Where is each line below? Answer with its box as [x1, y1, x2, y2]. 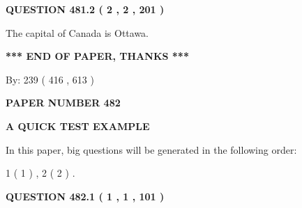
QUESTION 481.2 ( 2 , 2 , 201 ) [6, 2, 165, 16]
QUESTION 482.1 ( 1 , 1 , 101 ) [6, 189, 165, 203]
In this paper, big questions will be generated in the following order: [6, 142, 297, 157]
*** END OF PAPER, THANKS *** [6, 49, 189, 63]
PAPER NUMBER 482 [6, 95, 121, 110]
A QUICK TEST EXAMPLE [6, 118, 150, 133]
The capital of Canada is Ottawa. [6, 25, 149, 40]
